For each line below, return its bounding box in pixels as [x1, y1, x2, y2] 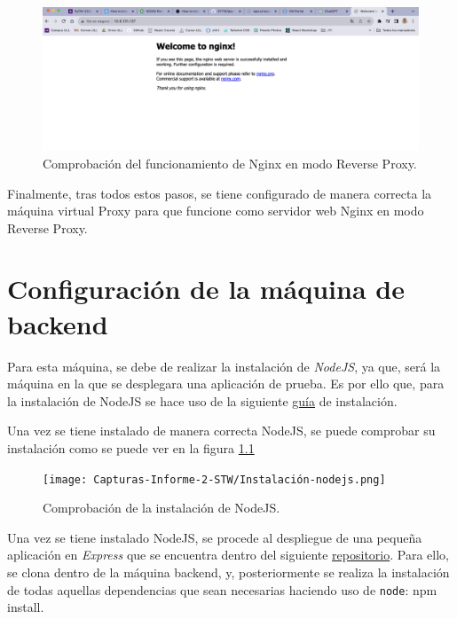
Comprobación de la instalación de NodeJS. [43, 498, 280, 517]
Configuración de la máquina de [7, 270, 405, 307]
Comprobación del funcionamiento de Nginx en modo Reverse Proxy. [43, 153, 417, 172]
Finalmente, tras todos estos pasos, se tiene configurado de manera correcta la [7, 184, 432, 202]
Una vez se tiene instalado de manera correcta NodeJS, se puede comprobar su [7, 421, 436, 440]
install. [7, 598, 44, 616]
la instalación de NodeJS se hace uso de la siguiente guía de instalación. [7, 391, 398, 410]
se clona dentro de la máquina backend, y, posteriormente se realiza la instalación [7, 563, 450, 581]
